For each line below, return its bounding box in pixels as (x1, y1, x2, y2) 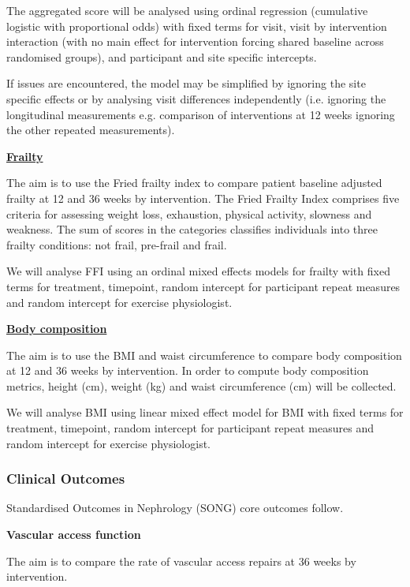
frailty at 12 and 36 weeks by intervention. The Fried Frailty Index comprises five (6, 189, 400, 206)
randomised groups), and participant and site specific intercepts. (6, 48, 317, 65)
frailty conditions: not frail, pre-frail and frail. (6, 236, 227, 252)
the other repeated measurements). (6, 122, 175, 138)
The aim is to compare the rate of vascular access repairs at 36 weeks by (6, 552, 356, 569)
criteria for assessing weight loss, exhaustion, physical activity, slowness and (6, 205, 372, 222)
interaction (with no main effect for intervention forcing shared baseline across (6, 33, 384, 50)
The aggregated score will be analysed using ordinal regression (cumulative (6, 2, 368, 18)
